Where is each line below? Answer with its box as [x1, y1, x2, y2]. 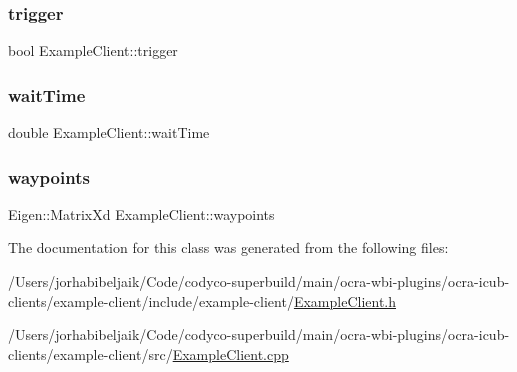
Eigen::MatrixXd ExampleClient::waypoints [8, 203, 275, 224]
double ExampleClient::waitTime [8, 122, 210, 143]
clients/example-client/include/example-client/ [8, 290, 294, 311]
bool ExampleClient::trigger [8, 40, 178, 61]
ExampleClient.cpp [172, 343, 289, 364]
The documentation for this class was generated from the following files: [8, 237, 449, 258]
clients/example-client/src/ [8, 343, 173, 364]
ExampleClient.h [293, 290, 397, 311]
